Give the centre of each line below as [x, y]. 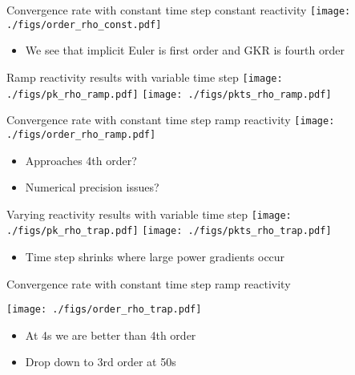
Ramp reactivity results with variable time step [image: [145, 77]
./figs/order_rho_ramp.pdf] [81, 134]
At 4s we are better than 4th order [111, 335]
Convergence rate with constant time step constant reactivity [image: [179, 10]
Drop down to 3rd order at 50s [101, 362]
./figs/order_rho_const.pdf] [84, 24]
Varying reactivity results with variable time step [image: [149, 214]
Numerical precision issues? [92, 187]
